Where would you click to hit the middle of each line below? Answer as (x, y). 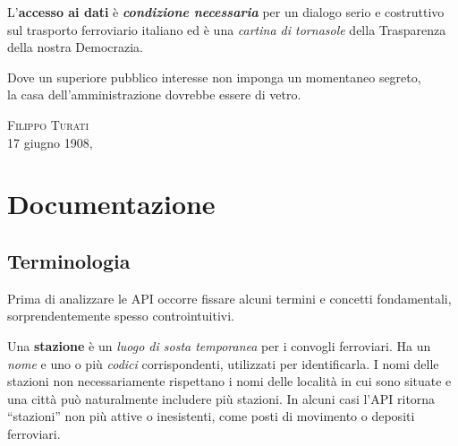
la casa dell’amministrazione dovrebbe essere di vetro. (154, 94)
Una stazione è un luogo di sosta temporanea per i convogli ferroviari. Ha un (219, 345)
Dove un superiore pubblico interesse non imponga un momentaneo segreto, (214, 77)
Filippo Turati (48, 124)
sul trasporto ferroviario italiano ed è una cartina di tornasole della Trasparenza (227, 29)
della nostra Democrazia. (76, 47)
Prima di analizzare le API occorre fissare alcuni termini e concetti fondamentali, (229, 298)
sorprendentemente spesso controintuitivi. (121, 316)
